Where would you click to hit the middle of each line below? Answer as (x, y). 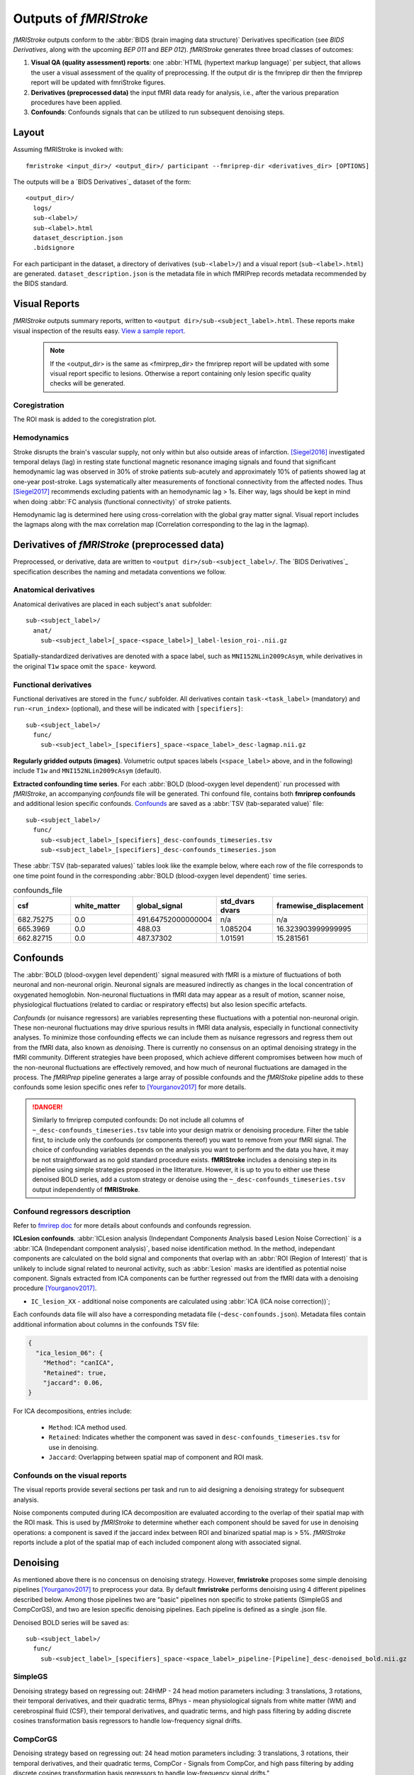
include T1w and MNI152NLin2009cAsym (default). (88, 771)
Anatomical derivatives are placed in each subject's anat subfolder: (112, 604)
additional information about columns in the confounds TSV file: (106, 1324)
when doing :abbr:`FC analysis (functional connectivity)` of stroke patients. (122, 501)
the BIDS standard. (41, 283)
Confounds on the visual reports (70, 1475)
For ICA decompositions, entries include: (73, 1411)
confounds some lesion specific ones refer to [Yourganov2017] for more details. (130, 1087)
